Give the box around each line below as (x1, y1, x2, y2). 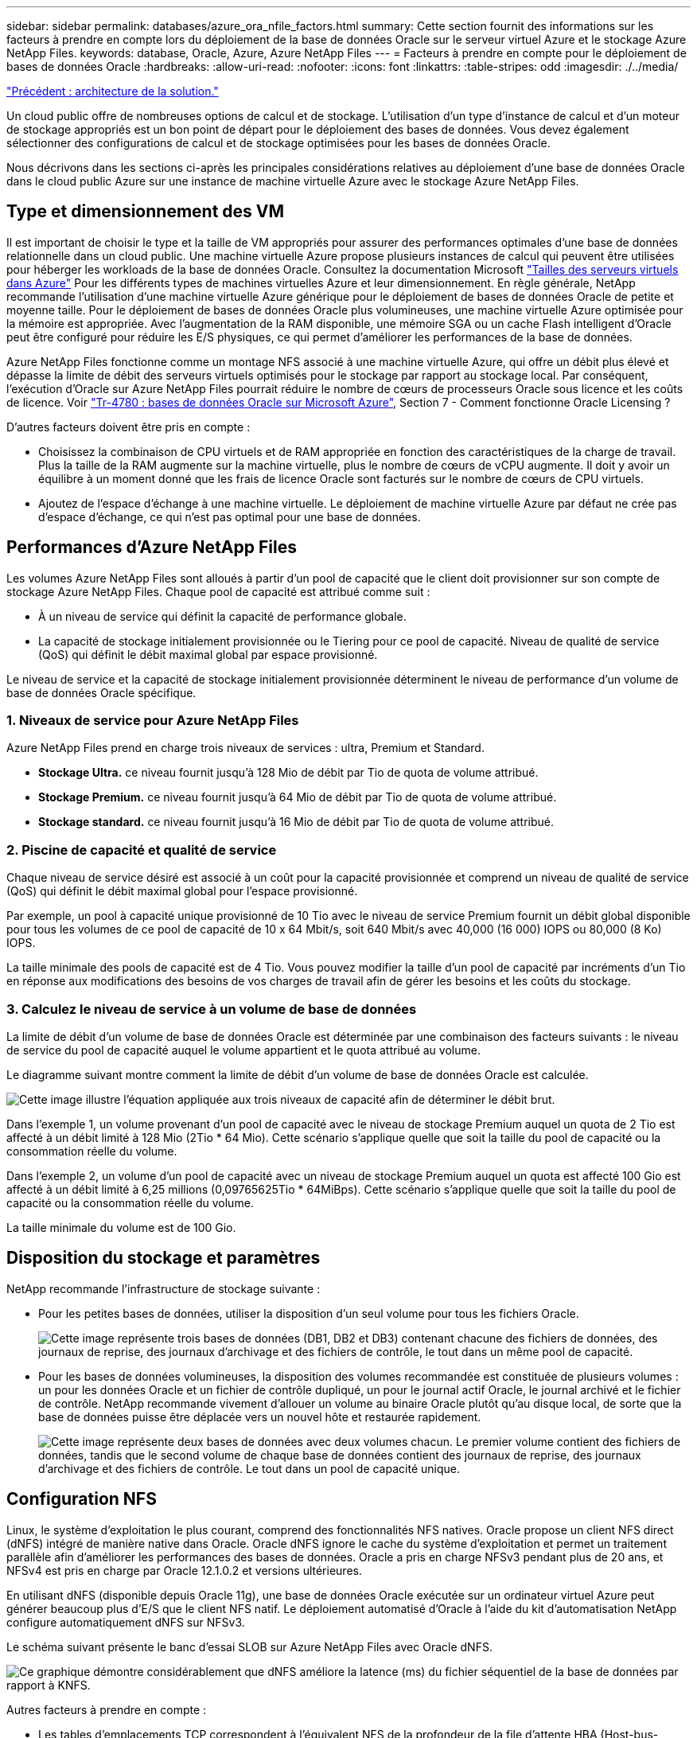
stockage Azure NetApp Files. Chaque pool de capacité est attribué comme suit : (6, 584, 430, 598)
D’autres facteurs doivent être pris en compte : (6, 419, 251, 434)
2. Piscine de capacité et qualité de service (6, 841, 277, 858)
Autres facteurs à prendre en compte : (6, 1702, 207, 1717)
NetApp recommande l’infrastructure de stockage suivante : (6, 1281, 321, 1296)
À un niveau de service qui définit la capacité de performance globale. (38, 609, 407, 623)
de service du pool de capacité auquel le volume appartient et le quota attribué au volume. (6, 1042, 481, 1057)
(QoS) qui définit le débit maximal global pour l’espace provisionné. (6, 884, 358, 898)
